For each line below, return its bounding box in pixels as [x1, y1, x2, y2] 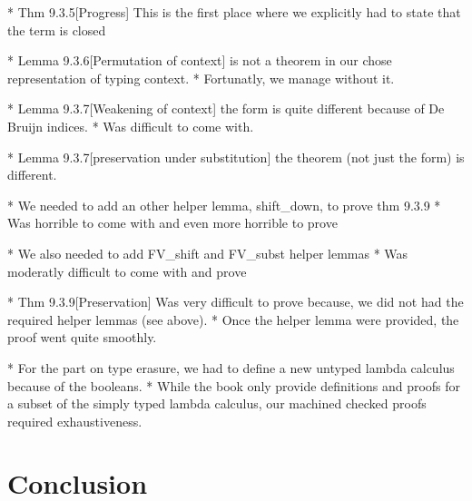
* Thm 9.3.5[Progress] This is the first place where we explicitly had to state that [7, 3, 461, 21]
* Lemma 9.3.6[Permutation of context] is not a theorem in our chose [7, 51, 392, 70]
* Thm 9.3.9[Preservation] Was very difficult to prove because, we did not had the [7, 292, 464, 311]
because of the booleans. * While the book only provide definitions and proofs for [7, 376, 461, 395]
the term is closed [7, 20, 106, 39]
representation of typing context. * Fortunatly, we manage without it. [7, 68, 395, 87]
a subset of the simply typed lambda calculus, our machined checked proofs [7, 394, 427, 413]
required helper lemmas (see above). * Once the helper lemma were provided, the [7, 309, 459, 329]
